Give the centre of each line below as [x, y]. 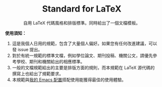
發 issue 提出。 [27, 49]
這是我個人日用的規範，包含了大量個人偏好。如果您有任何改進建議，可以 [84, 43]
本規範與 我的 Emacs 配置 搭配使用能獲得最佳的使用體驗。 [69, 80]
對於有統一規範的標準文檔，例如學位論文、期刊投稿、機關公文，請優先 [82, 55]
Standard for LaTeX [82, 9]
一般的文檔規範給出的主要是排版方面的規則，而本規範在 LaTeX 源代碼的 [83, 67]
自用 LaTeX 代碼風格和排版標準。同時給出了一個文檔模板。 [82, 23]
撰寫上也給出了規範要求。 [38, 73]
